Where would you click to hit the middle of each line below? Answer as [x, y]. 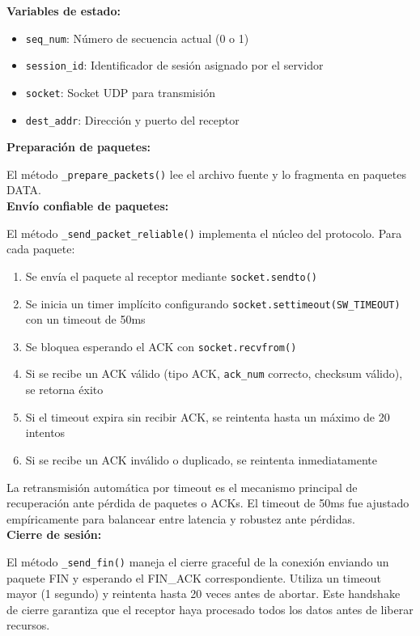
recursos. [28, 625]
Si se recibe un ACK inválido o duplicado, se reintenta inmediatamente [202, 459]
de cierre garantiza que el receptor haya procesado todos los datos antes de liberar [210, 609]
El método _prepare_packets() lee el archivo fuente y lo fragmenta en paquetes [206, 174]
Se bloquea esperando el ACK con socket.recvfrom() [161, 346]
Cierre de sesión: [54, 534]
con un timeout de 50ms [85, 319]
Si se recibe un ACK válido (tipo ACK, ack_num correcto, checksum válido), [214, 373]
